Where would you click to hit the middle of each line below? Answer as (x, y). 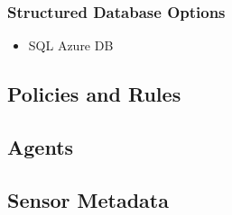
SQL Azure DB (71, 45)
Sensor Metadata (88, 199)
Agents (41, 146)
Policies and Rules (94, 94)
